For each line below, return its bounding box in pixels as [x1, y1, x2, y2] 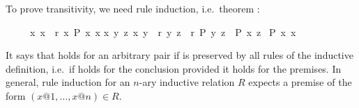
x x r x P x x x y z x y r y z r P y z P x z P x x [29, 24, 296, 39]
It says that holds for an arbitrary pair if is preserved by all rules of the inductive [6, 48, 353, 62]
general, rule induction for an [6, 75, 130, 89]
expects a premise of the [248, 75, 352, 89]
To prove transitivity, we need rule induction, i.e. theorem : [6, 1, 260, 15]
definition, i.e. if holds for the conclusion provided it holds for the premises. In [6, 61, 342, 75]
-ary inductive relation [139, 75, 235, 89]
